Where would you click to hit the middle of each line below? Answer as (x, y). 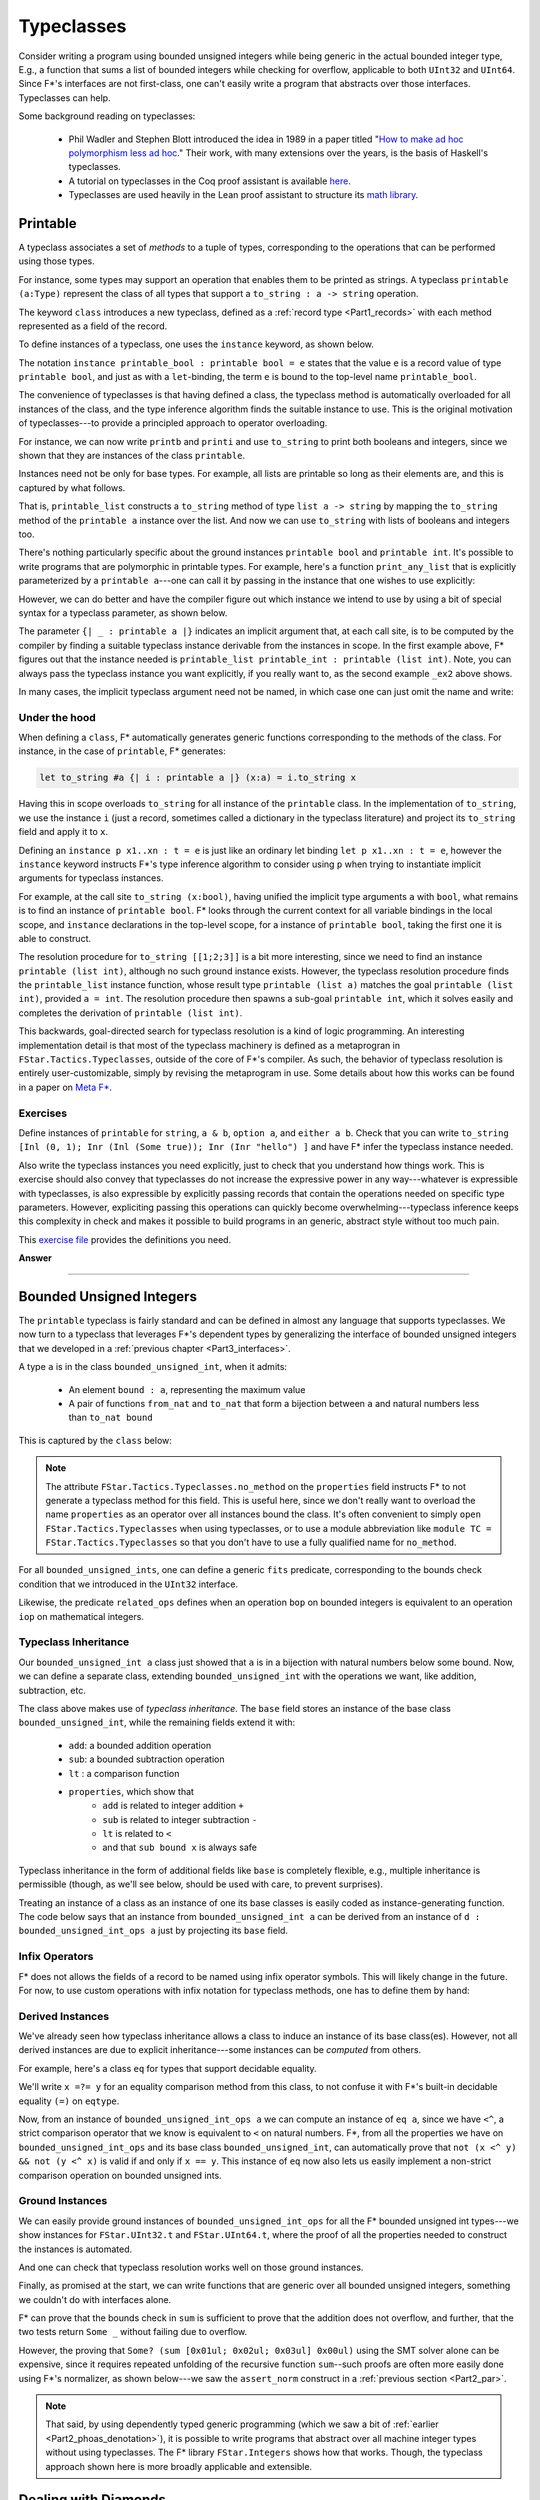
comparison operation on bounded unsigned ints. (120, 2175)
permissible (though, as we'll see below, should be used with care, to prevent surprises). (201, 1884)
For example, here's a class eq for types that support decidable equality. (167, 2068)
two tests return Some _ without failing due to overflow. (133, 2332)
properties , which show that (131, 1791)
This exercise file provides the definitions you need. (125, 1239)
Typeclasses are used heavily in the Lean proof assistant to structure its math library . (243, 195)
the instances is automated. (75, 2249)
